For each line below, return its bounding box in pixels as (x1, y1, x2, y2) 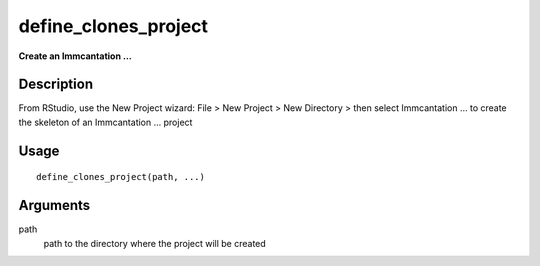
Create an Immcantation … (18, 50, 132, 62)
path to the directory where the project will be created (43, 237, 267, 249)
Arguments (18, 197, 91, 214)
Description (18, 76, 94, 93)
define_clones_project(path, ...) (36, 171, 205, 183)
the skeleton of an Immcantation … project (18, 116, 193, 128)
